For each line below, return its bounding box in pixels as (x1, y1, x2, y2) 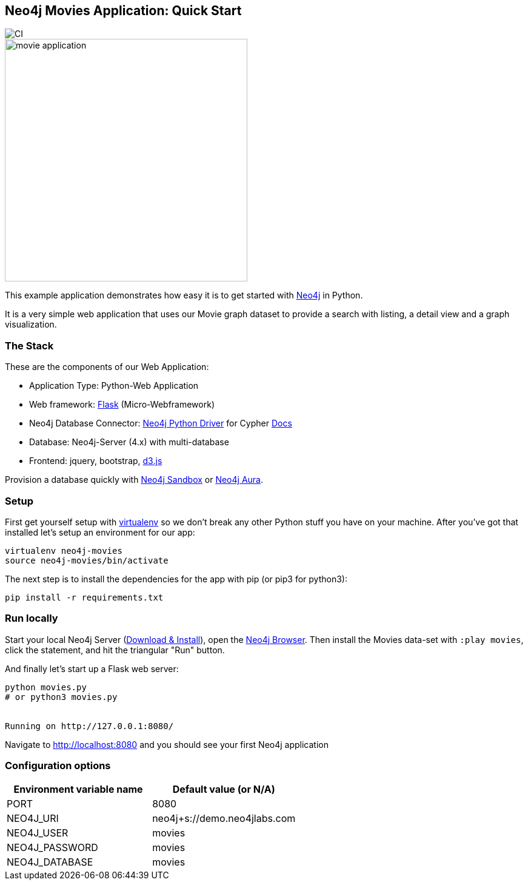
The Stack (5, 339, 54, 352)
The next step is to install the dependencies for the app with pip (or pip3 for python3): (5, 573, 347, 584)
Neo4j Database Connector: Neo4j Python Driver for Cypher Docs (29, 418, 292, 429)
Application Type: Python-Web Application (29, 380, 199, 391)
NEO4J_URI (7, 812, 59, 825)
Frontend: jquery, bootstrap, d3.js (29, 456, 162, 466)
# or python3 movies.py (5, 692, 118, 702)
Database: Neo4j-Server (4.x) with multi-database (29, 437, 229, 448)
